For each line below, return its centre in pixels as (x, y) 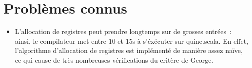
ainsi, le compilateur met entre (60, 41)
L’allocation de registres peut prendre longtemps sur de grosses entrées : (123, 31)
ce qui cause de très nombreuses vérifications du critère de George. (114, 59)
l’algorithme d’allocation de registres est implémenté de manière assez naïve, (129, 50)
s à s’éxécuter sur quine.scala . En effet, (190, 41)
